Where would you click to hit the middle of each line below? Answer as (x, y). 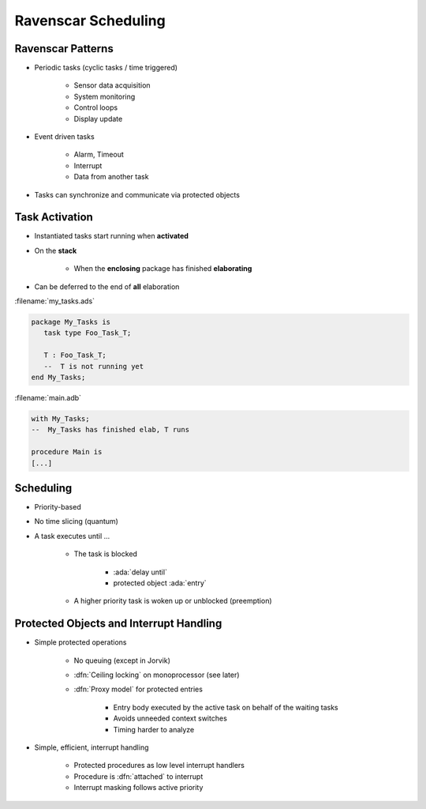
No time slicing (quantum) (76, 521)
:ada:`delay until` (140, 572)
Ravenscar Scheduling (90, 21)
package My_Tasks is (71, 322)
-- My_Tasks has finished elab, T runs (110, 430)
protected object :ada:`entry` (160, 583)
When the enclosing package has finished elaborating (163, 269)
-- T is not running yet (94, 366)
